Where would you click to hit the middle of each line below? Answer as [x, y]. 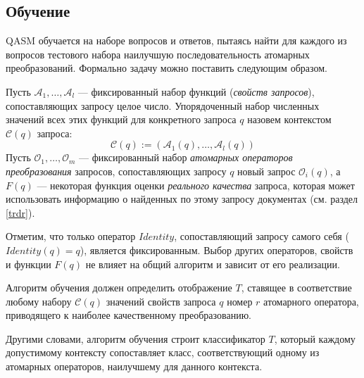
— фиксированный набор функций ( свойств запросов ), [196, 91]
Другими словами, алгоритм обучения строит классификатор [136, 338]
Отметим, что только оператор [71, 236]
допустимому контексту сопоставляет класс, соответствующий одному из [163, 352]
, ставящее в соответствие [296, 288]
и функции [29, 264]
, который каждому [315, 338]
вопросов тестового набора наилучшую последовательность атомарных [158, 54]
